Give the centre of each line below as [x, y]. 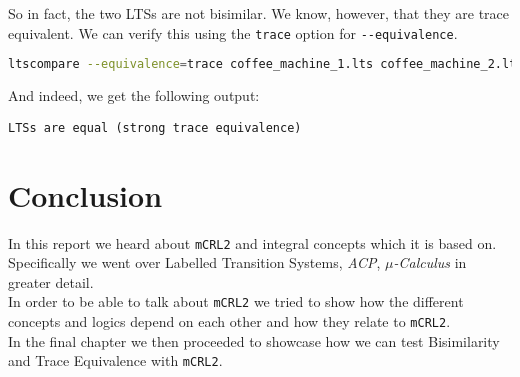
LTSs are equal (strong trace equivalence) [155, 127]
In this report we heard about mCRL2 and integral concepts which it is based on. [252, 242]
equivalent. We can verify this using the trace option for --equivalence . [233, 32]
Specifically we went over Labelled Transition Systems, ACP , [194, 262]
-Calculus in [430, 262]
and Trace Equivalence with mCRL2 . [115, 360]
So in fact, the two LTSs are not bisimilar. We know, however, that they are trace [259, 13]
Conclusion [85, 194]
